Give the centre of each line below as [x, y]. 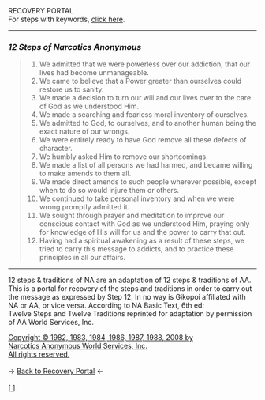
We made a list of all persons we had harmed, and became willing [146, 165]
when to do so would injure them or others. [109, 191]
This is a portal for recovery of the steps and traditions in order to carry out [130, 289]
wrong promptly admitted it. [84, 207]
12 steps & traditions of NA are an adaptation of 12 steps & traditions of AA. [130, 280]
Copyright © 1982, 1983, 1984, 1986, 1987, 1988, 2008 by [101, 338]
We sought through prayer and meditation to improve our [132, 216]
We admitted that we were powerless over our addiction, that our [145, 64]
